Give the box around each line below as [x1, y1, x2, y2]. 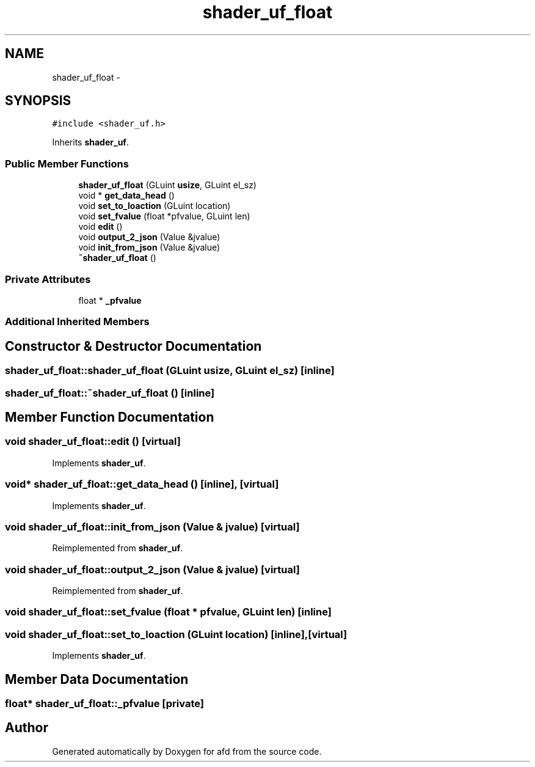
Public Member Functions [5, 157, 129, 170]
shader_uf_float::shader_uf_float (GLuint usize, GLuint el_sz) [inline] [5, 364, 335, 377]
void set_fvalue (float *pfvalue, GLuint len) [78, 211, 250, 222]
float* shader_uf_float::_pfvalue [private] [5, 697, 204, 710]
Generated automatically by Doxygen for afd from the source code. [52, 746, 322, 757]
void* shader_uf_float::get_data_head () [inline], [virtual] [5, 478, 279, 491]
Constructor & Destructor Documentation [5, 338, 262, 354]
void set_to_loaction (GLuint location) [78, 200, 231, 211]
